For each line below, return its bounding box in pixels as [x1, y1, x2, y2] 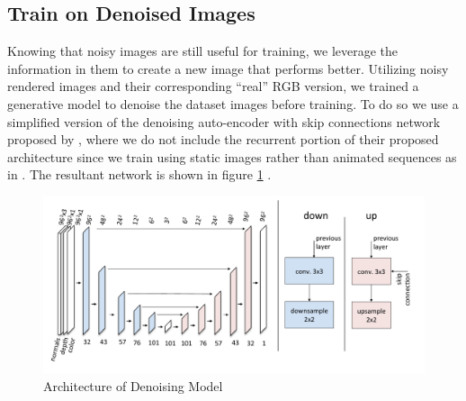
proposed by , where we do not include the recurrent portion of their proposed [7, 130, 439, 149]
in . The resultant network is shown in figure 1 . [7, 165, 272, 184]
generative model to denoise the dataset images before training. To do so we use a [7, 94, 459, 113]
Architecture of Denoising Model [43, 376, 223, 395]
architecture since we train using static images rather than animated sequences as [7, 147, 457, 166]
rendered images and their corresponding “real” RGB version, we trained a [7, 77, 419, 96]
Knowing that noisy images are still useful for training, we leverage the [7, 41, 399, 60]
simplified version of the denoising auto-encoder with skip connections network [7, 112, 441, 131]
